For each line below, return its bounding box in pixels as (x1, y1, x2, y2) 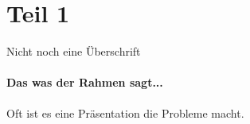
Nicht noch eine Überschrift (6, 43, 141, 60)
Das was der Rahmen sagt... (6, 74, 163, 91)
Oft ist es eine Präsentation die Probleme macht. (6, 104, 244, 121)
